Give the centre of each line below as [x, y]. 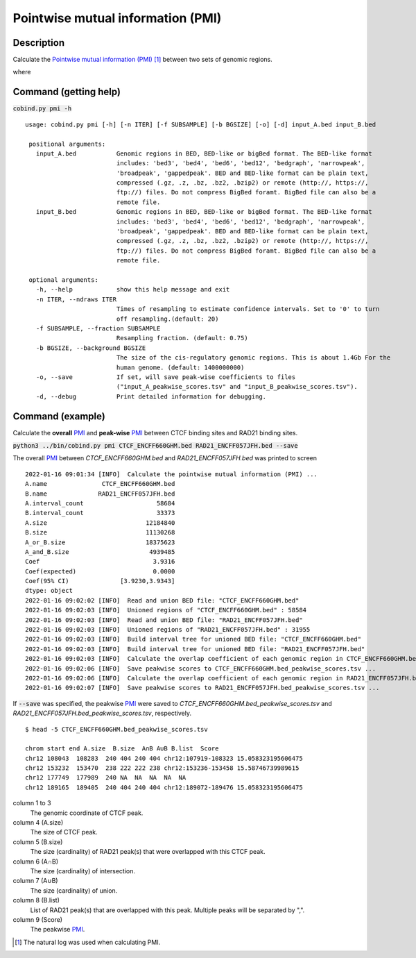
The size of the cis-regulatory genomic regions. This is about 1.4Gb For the [253, 358]
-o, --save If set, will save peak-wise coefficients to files [166, 377]
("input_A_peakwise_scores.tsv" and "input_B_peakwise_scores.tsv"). [237, 387]
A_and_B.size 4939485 [100, 552]
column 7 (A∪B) [35, 881]
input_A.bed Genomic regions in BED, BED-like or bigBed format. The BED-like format [204, 153]
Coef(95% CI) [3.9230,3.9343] [100, 581]
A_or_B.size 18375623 [100, 542]
